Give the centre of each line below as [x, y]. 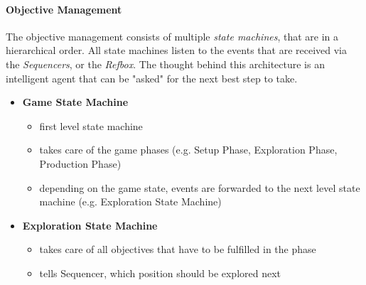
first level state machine [91, 125]
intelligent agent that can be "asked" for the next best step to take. [152, 78]
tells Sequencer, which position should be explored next [160, 273]
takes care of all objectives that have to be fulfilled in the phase [178, 249]
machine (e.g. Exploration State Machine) [130, 201]
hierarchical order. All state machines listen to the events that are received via [176, 50]
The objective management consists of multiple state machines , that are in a [172, 36]
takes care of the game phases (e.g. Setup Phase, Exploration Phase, [188, 150]
